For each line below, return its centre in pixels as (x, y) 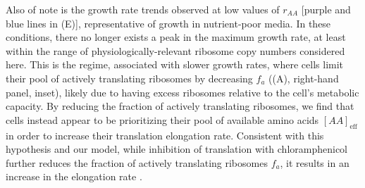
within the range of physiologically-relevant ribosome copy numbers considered (175, 50)
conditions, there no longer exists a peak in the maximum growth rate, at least (176, 37)
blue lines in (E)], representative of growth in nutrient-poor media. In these (168, 23)
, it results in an (315, 162)
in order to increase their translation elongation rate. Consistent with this (165, 135)
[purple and (326, 9)
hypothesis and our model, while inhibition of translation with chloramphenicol (177, 149)
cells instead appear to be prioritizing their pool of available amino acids (162, 119)
